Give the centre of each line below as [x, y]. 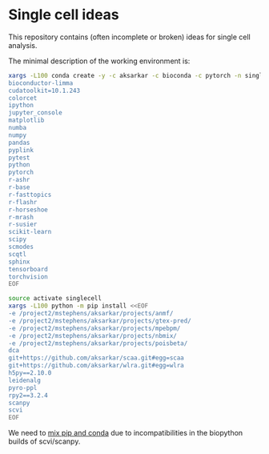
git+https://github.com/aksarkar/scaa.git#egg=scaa [96, 358]
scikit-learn [30, 232]
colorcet [23, 98]
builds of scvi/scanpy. [44, 441]
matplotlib [26, 121]
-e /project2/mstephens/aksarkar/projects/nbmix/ [93, 335]
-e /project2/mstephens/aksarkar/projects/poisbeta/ [98, 343]
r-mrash [21, 217]
